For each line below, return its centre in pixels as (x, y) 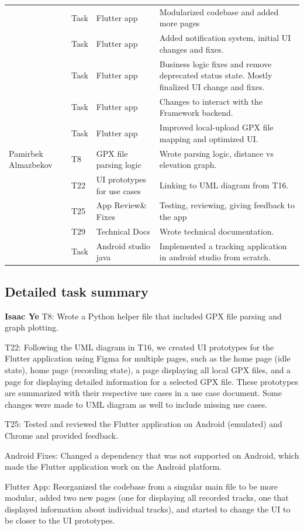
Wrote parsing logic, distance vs (216, 153)
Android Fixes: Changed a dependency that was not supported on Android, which (152, 455)
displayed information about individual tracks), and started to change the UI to (148, 509)
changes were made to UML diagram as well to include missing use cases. (136, 404)
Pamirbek (26, 153)
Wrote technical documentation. (217, 231)
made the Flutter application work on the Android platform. (113, 467)
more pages (179, 23)
